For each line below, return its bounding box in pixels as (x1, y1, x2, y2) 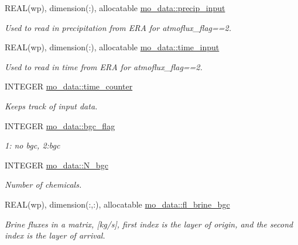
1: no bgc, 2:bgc (5, 139, 60, 151)
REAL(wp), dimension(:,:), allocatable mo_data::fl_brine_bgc (5, 198, 230, 210)
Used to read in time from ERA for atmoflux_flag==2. (5, 60, 203, 73)
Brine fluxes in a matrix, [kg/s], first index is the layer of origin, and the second (5, 218, 293, 230)
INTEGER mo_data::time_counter (5, 80, 133, 92)
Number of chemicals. (5, 178, 82, 191)
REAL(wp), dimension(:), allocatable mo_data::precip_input (5, 2, 225, 13)
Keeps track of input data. (5, 99, 98, 112)
